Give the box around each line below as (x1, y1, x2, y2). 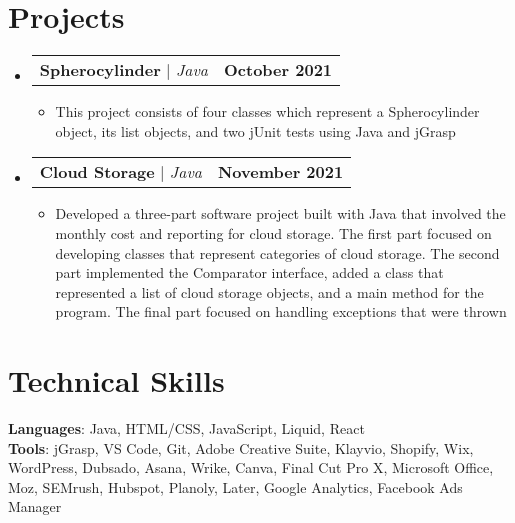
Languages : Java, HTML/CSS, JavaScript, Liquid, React (8, 418, 365, 438)
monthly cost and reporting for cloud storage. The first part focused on (55, 222, 492, 243)
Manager (8, 496, 62, 517)
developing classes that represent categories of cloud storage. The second (55, 242, 500, 263)
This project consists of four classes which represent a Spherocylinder (55, 101, 480, 122)
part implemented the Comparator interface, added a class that (55, 262, 444, 283)
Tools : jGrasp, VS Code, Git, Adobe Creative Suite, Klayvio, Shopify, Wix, (8, 437, 474, 458)
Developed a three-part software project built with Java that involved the (55, 203, 506, 224)
